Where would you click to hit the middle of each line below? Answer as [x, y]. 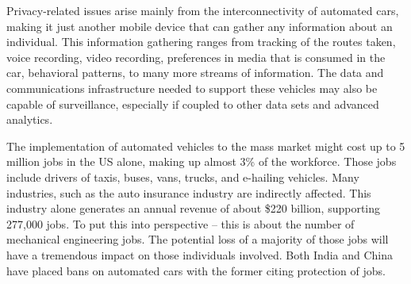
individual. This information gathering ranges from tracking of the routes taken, [201, 42]
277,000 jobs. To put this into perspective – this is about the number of [181, 223]
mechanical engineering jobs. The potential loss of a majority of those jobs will [198, 239]
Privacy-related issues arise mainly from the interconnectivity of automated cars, [203, 10]
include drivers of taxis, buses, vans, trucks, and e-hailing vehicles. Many [183, 177]
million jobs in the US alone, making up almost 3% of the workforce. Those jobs [202, 161]
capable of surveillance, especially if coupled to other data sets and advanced [193, 104]
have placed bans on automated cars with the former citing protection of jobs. [196, 270]
